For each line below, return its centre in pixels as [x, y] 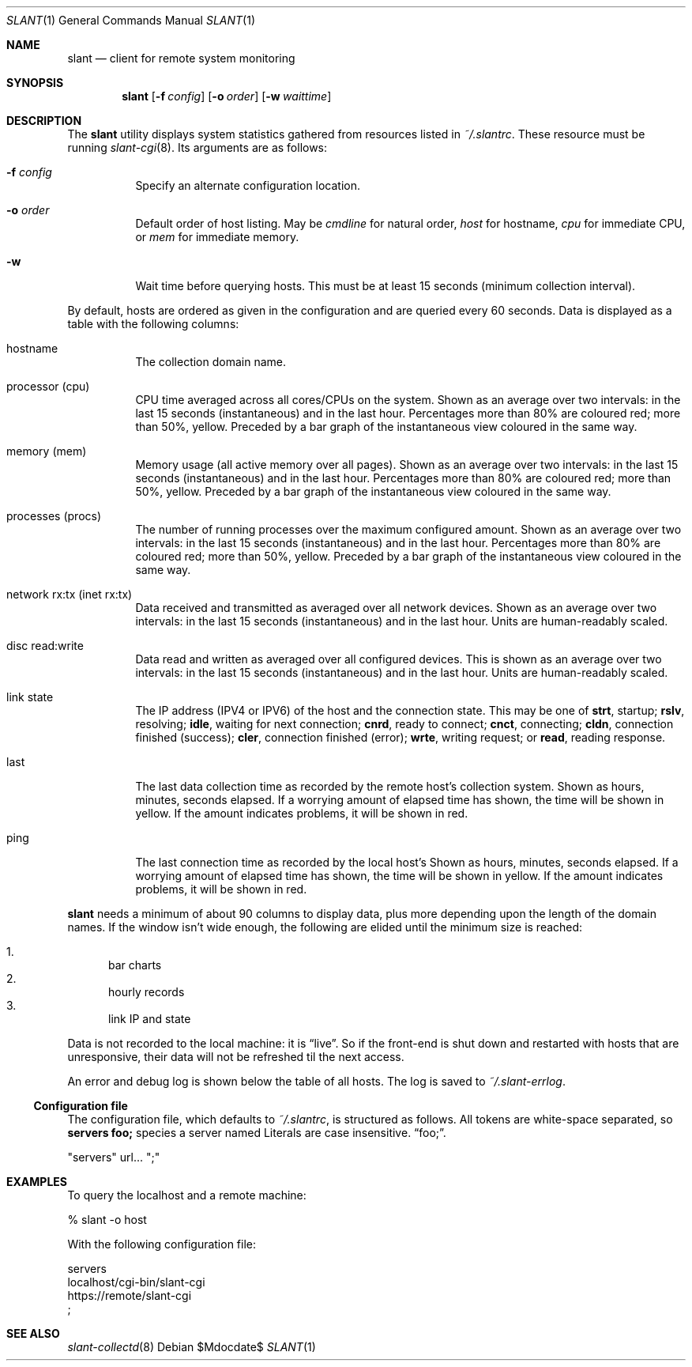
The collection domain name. [211, 362]
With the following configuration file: [162, 1244]
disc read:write [45, 646]
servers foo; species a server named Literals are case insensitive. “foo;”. [257, 1133]
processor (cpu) [48, 386]
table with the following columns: [153, 324]
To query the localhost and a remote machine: [187, 1195]
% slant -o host [107, 1220]
